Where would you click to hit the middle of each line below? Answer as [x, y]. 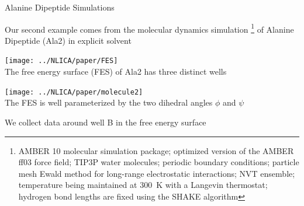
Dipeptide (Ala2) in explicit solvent [68, 40]
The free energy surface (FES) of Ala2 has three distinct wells [116, 71]
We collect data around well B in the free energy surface [106, 122]
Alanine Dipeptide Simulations [60, 7]
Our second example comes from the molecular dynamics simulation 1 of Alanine [149, 28]
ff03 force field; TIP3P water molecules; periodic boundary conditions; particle [159, 162]
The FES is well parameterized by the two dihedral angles [109, 102]
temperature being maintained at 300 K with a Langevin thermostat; [143, 185]
